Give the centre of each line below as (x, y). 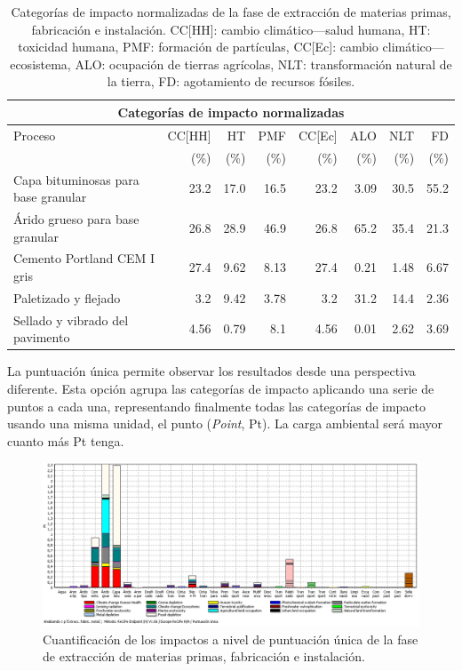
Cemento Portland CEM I (84, 258)
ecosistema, (40, 64)
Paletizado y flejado (67, 297)
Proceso (35, 135)
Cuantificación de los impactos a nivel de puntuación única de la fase (231, 639)
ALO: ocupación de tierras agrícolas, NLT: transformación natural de (263, 64)
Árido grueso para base (76, 218)
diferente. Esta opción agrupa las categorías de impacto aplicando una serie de (221, 388)
